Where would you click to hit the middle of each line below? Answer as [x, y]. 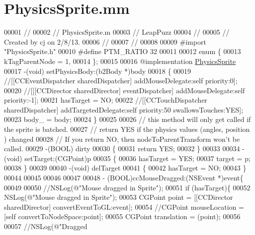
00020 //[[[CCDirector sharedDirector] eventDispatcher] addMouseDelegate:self [125, 90]
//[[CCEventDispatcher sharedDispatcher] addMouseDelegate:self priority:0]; [121, 81]
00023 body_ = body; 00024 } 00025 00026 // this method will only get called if [127, 119]
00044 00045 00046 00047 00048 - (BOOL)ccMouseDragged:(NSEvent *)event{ [124, 178]
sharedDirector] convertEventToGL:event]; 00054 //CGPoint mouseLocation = [124, 206]
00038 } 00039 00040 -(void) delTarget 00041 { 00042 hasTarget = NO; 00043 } [125, 168]
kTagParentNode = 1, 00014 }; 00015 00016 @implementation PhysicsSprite [120, 61]
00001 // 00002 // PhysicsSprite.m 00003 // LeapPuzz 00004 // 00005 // [117, 32]
